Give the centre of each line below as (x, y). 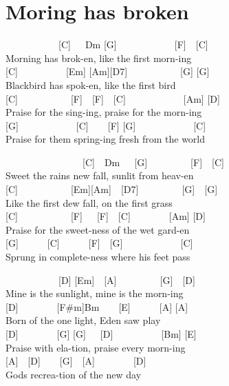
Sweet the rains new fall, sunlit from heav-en (100, 175)
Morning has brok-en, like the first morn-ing (99, 58)
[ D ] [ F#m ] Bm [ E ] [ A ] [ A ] (97, 306)
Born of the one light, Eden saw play (83, 320)
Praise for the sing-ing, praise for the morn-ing (104, 112)
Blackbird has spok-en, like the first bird (91, 84)
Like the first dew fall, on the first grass (89, 202)
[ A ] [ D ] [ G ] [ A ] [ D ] (76, 361)
